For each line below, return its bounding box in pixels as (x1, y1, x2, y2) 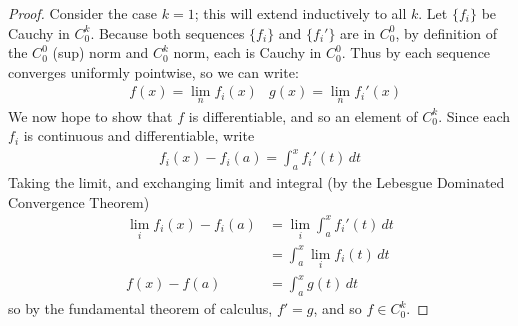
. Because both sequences (90, 22, 245, 43)
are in (340, 22, 376, 43)
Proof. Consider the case (8, 3, 158, 23)
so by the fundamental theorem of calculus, (8, 298, 273, 319)
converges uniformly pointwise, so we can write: (8, 61, 299, 82)
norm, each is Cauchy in (173, 42, 322, 63)
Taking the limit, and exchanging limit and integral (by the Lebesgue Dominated (8, 172, 505, 193)
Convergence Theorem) (8, 191, 150, 212)
